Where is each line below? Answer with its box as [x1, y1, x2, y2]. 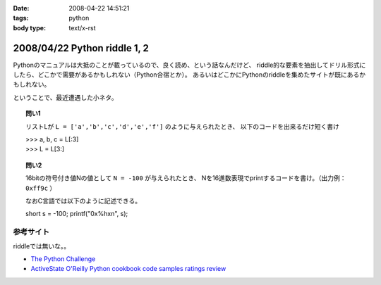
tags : [13, 14, 29, 23]
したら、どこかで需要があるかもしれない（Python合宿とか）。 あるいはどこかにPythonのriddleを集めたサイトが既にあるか [13, 70, 366, 79]
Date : [13, 4, 30, 12]
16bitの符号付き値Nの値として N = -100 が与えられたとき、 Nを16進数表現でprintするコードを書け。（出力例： [25, 174, 346, 182]
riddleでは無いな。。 [13, 241, 71, 250]
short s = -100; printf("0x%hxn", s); [25, 210, 128, 218]
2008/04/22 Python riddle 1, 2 [13, 42, 150, 54]
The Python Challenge [30, 254, 96, 263]
